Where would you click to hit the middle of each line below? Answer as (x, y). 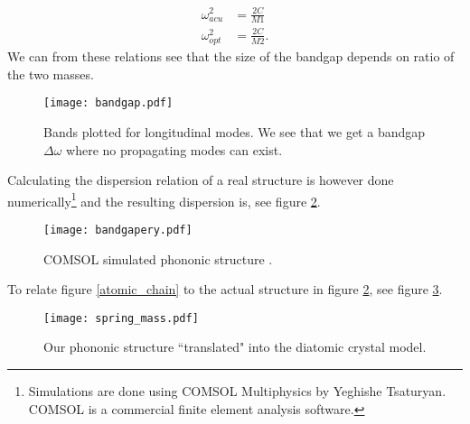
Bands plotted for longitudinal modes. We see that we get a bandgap (235, 131)
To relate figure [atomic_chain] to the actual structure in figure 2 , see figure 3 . (225, 289)
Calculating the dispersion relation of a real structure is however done (201, 180)
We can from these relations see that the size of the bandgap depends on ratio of (231, 56)
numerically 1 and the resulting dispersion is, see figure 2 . (164, 199)
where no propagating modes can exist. (174, 149)
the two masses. (51, 74)
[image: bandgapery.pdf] (118, 230)
